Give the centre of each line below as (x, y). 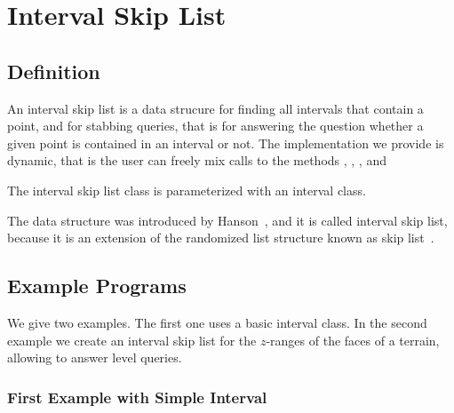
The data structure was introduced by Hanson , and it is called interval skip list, (227, 220)
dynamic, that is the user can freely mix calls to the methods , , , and (197, 160)
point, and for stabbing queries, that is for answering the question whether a (215, 126)
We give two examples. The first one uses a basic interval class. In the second (217, 322)
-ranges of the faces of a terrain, (353, 340)
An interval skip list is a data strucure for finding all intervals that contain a (215, 108)
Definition (54, 71)
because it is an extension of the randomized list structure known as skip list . (221, 238)
